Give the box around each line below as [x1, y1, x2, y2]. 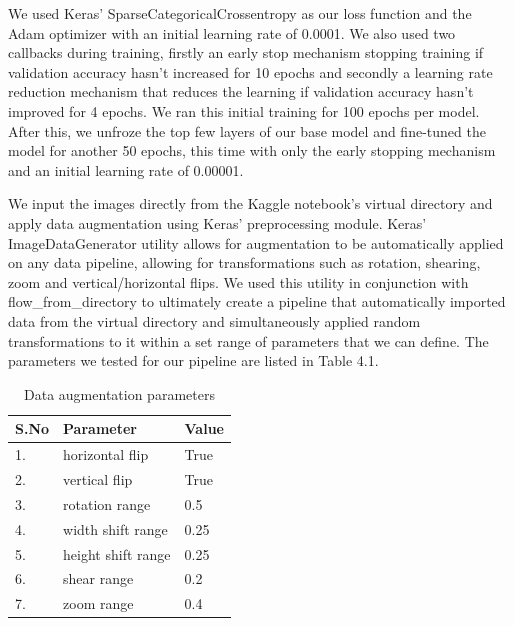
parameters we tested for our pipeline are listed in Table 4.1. [8, 350, 379, 371]
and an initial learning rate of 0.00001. [8, 159, 244, 180]
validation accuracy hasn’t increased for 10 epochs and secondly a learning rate [8, 61, 493, 82]
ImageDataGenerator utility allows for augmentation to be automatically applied [8, 232, 504, 253]
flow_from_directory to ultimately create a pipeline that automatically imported [8, 291, 506, 312]
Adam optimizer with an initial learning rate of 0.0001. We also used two [8, 22, 456, 43]
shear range [63, 568, 134, 589]
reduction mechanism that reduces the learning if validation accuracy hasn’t [8, 81, 474, 102]
